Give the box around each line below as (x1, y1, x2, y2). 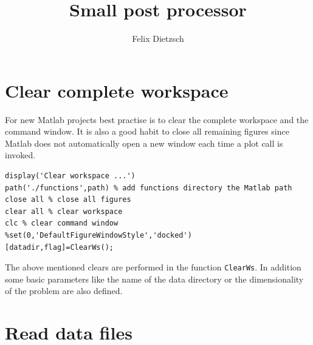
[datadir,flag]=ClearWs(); (5, 243, 114, 252)
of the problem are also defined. (5, 284, 123, 297)
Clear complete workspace (5, 78, 229, 102)
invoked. (5, 149, 36, 161)
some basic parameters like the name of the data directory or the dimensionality (5, 272, 304, 285)
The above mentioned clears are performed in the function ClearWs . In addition (5, 261, 301, 273)
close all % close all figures (5, 195, 131, 204)
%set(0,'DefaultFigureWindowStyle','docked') (5, 231, 192, 239)
